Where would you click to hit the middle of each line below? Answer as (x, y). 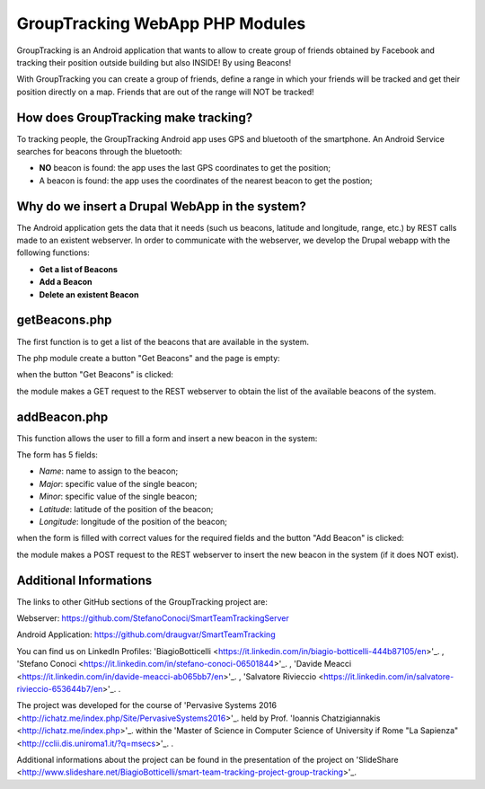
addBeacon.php (62, 417)
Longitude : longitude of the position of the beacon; (133, 521)
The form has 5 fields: (57, 455)
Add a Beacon (66, 282)
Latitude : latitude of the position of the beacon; (126, 509)
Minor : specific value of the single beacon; (118, 496)
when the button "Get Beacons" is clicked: (95, 375)
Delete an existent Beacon (89, 294)
